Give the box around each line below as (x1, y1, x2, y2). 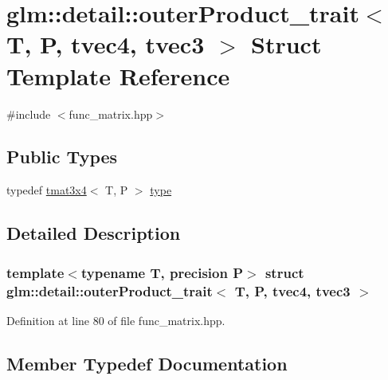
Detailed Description (6, 221, 181, 245)
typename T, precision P (80, 262, 244, 282)
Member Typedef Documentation (6, 351, 288, 375)
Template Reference (6, 59, 230, 92)
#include (6, 105, 51, 122)
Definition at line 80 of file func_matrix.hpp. (6, 311, 225, 328)
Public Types (6, 144, 118, 169)
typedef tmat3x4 (6, 182, 87, 198)
